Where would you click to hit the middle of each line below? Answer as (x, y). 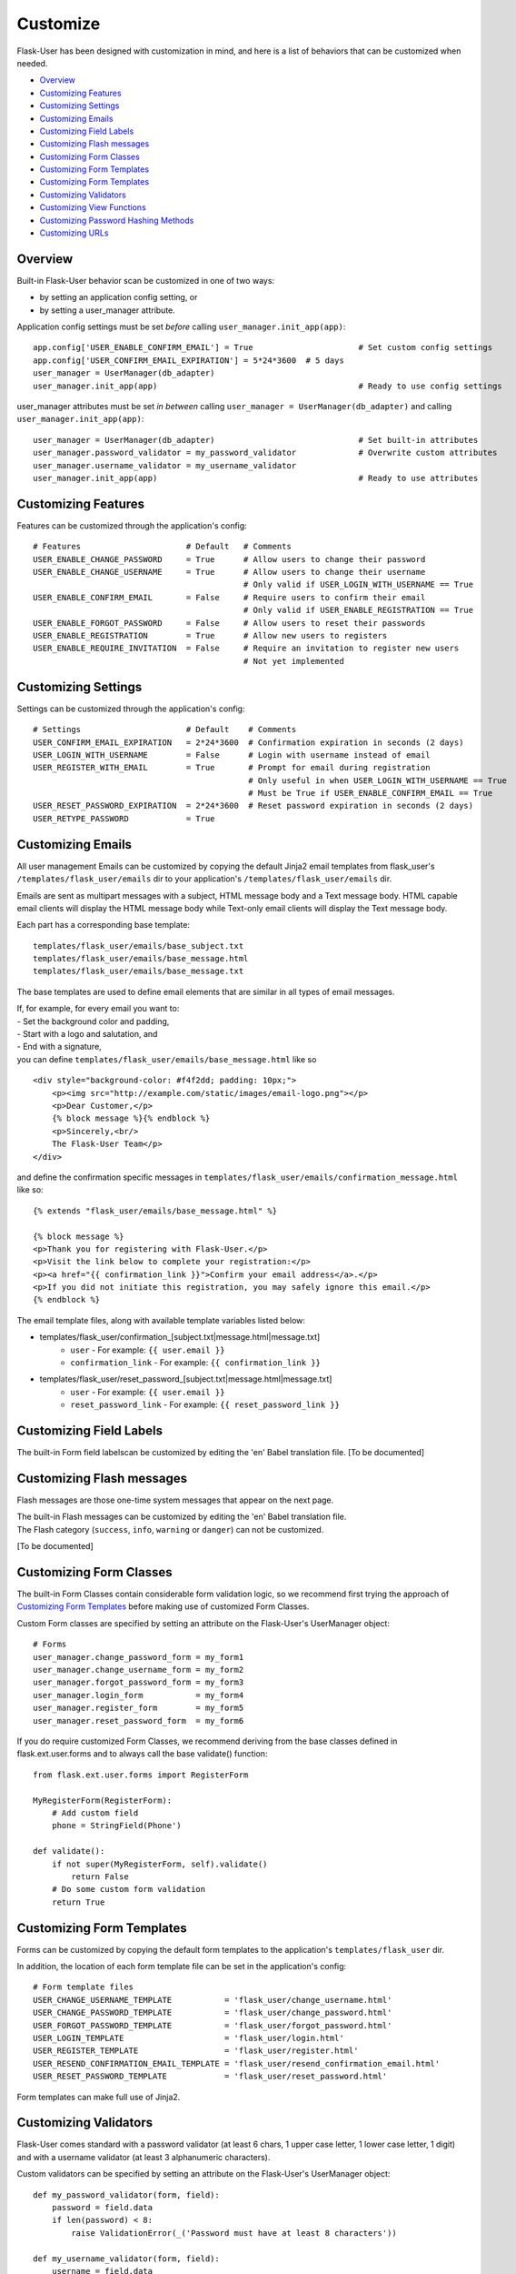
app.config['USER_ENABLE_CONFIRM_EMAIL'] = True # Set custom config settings (263, 347)
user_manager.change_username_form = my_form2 (139, 1670)
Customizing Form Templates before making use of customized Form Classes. (163, 1606)
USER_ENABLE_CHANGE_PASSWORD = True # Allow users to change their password (229, 559)
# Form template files (84, 1987)
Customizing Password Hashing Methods (117, 220)
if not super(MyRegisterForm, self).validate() (159, 1864)
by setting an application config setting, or (119, 297)
